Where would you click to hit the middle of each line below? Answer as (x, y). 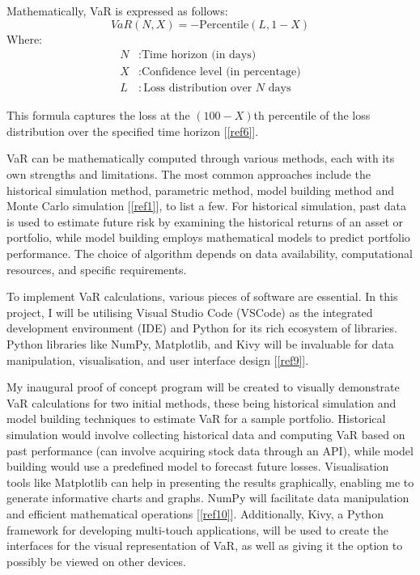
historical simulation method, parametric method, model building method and (201, 190)
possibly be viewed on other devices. (96, 561)
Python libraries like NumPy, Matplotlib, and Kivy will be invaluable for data (200, 344)
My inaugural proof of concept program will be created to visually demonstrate (203, 387)
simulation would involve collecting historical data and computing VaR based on (206, 434)
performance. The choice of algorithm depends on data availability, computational (210, 254)
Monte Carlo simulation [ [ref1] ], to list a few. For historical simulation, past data (206, 206)
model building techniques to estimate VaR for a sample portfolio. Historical (196, 419)
